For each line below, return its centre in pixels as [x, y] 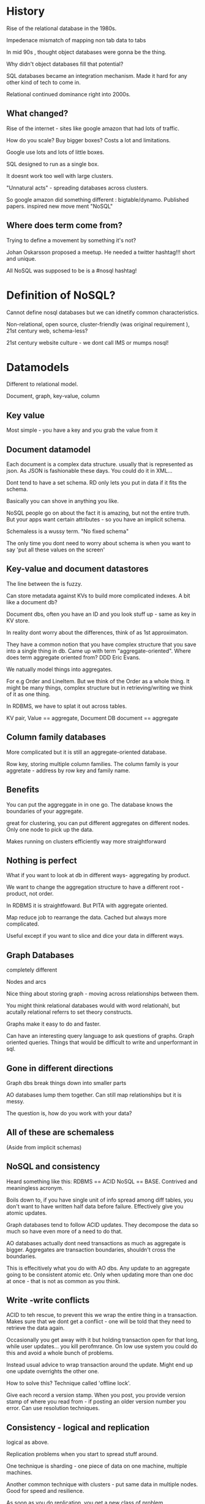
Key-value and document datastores [77, 569]
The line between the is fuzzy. [44, 583]
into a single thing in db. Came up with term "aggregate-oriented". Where [99, 651]
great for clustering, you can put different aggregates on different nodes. [98, 823]
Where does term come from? [65, 225]
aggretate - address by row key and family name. [68, 770]
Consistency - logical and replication [78, 1427]
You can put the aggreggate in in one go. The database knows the [90, 804]
